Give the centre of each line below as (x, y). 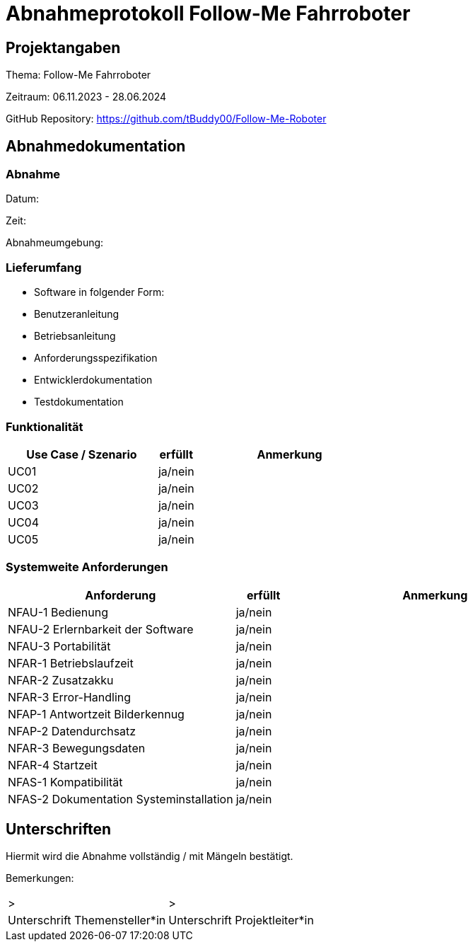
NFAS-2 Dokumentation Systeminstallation (121, 799)
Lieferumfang (44, 267)
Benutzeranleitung (77, 314)
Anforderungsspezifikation (96, 358)
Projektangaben (63, 47)
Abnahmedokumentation (96, 146)
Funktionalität (45, 426)
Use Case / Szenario (82, 454)
